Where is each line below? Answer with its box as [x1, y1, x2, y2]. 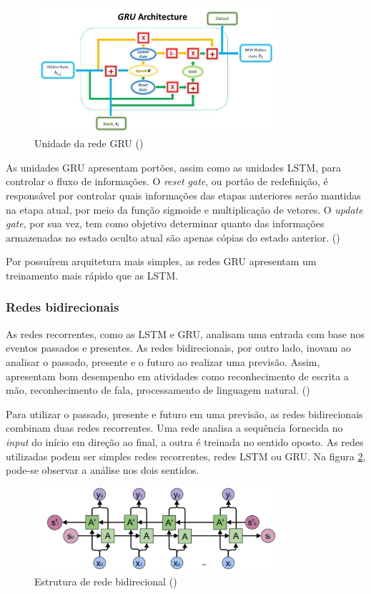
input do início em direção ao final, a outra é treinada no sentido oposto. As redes [6, 434, 364, 449]
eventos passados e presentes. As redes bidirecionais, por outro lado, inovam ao [6, 340, 352, 355]
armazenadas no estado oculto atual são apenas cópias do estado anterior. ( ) [6, 229, 340, 244]
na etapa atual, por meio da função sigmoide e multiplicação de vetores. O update [6, 202, 363, 217]
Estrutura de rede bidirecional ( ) [34, 574, 177, 589]
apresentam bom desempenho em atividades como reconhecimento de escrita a [6, 368, 349, 383]
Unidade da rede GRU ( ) [34, 136, 144, 151]
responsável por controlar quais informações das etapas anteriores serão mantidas [6, 187, 361, 202]
